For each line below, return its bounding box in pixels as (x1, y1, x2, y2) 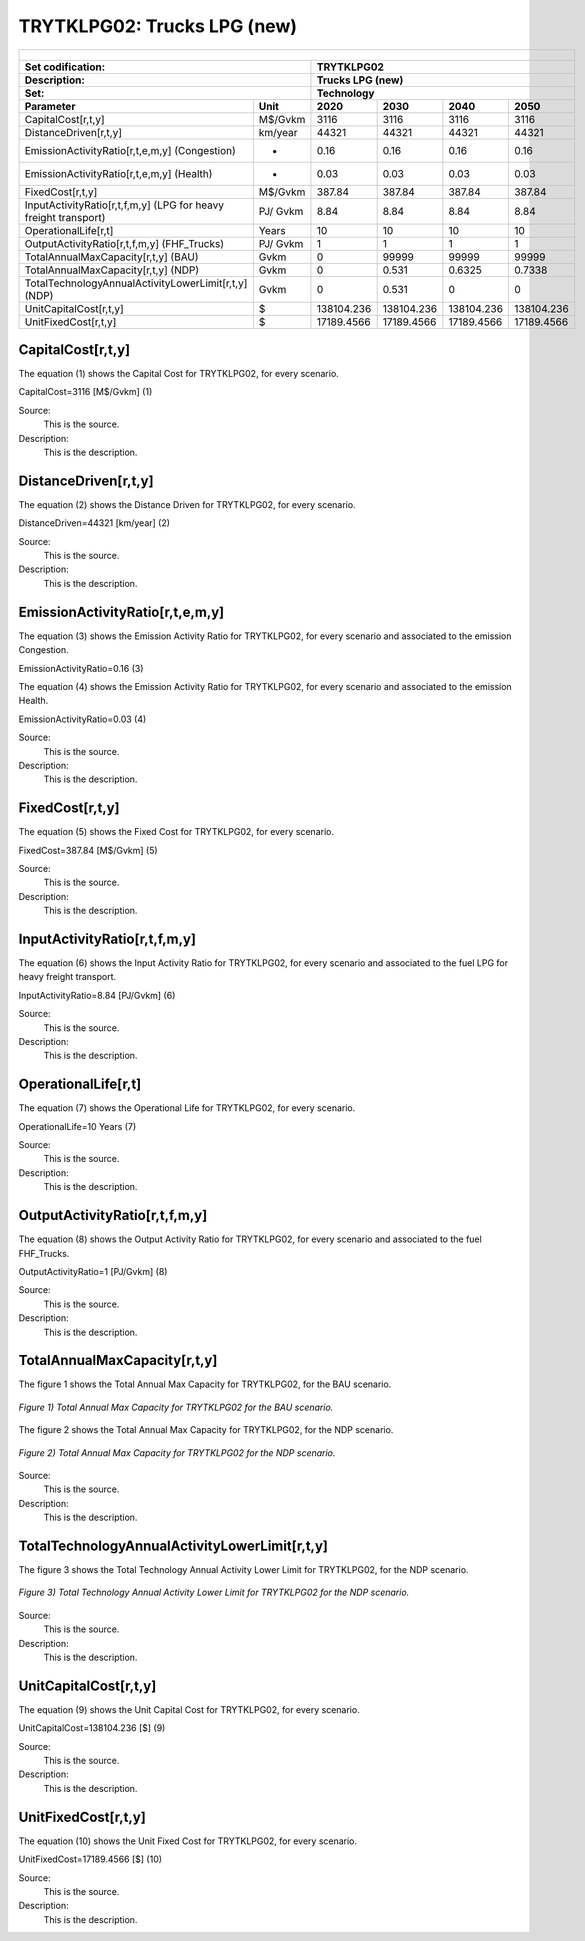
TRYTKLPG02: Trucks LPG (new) (18, 15, 298, 37)
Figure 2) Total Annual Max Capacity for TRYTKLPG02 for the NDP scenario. (18, 1446, 336, 1459)
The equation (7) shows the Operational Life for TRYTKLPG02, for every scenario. (18, 1102, 356, 1114)
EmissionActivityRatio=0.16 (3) (18, 662, 144, 674)
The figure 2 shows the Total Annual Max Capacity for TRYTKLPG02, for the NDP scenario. (18, 1424, 394, 1436)
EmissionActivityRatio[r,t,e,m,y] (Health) (24, 166, 213, 180)
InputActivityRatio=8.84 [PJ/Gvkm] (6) (18, 989, 176, 1001)
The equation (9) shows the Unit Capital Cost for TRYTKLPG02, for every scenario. (18, 1703, 360, 1715)
